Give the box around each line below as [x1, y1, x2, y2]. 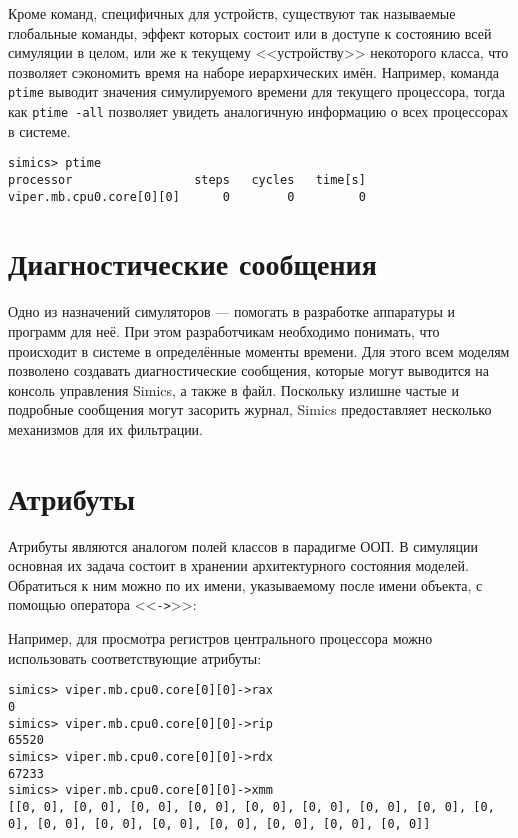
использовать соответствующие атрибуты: [8, 647, 262, 668]
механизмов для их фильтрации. [8, 418, 204, 439]
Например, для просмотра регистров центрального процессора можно [8, 628, 433, 649]
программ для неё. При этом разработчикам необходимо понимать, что [8, 320, 440, 341]
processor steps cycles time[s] [8, 172, 366, 187]
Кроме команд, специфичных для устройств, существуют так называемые [8, 3, 456, 23]
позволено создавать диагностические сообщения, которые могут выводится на [8, 360, 490, 381]
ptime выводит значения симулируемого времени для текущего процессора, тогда [8, 81, 505, 102]
